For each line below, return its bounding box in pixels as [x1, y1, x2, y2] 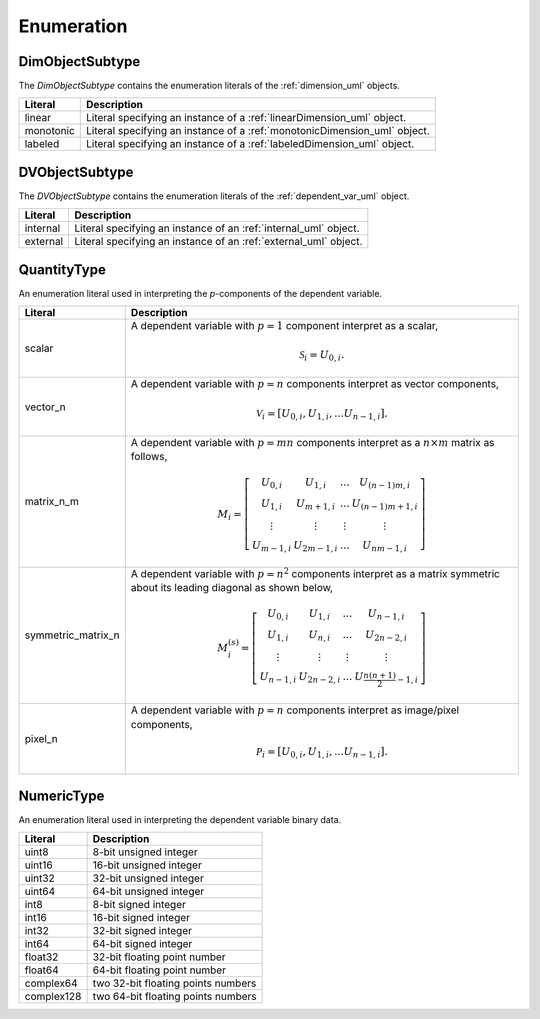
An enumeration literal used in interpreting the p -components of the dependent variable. [18, 287, 383, 299]
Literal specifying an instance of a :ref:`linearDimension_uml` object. [86, 111, 407, 125]
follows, [130, 449, 168, 463]
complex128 [24, 990, 82, 1004]
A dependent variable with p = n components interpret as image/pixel [130, 703, 460, 717]
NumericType [18, 787, 105, 804]
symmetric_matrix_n [24, 628, 120, 642]
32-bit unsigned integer [92, 871, 204, 885]
